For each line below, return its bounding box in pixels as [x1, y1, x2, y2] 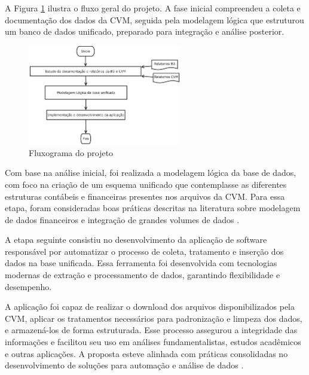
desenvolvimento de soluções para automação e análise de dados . [5, 359, 244, 371]
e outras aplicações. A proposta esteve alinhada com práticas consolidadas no [5, 347, 288, 359]
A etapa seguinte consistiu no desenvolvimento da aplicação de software [5, 233, 267, 246]
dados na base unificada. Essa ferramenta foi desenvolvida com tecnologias [5, 257, 277, 269]
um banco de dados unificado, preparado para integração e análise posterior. [5, 25, 284, 38]
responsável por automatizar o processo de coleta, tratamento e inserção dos [5, 245, 284, 257]
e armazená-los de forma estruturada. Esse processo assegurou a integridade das [5, 324, 298, 336]
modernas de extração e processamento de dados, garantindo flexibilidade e [5, 269, 280, 281]
